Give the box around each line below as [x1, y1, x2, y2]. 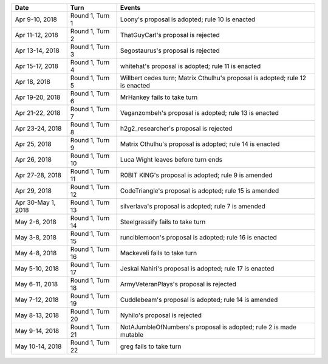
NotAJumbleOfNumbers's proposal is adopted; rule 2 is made [120, 323, 297, 331]
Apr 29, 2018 [15, 187, 52, 194]
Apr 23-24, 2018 [15, 125, 62, 132]
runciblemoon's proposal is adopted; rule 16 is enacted [120, 233, 278, 241]
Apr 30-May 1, [15, 198, 56, 207]
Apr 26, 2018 [15, 156, 52, 163]
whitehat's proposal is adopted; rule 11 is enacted [120, 62, 261, 70]
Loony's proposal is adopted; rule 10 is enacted [120, 15, 256, 24]
